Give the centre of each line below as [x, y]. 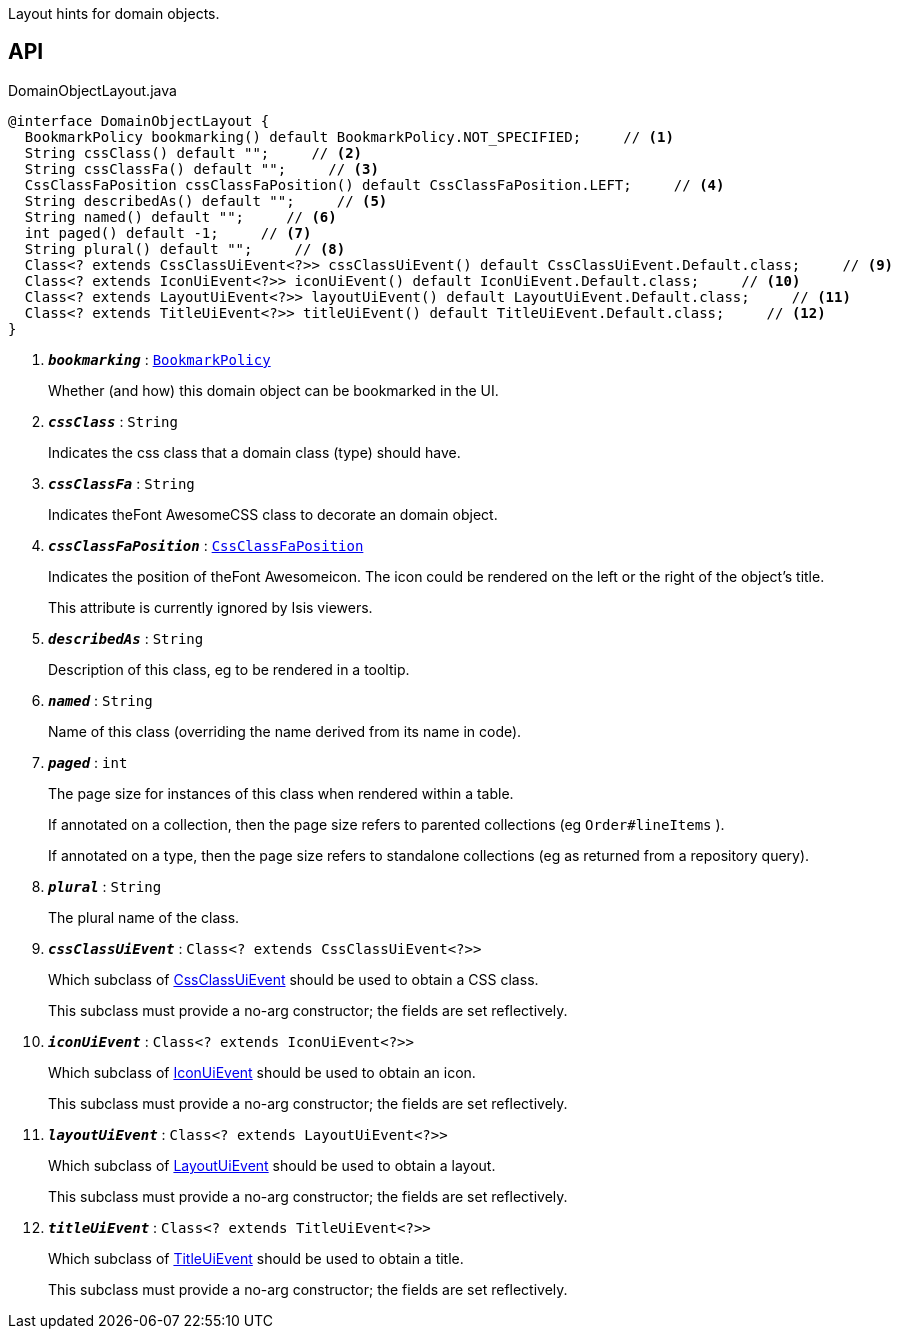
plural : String [105, 886]
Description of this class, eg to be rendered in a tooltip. [229, 669]
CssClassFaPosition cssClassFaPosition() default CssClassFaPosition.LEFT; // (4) [374, 184]
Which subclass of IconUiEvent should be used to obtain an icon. [262, 1072]
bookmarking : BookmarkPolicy [159, 359]
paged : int [88, 762]
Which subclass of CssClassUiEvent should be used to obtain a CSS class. [293, 979]
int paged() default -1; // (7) [168, 232]
